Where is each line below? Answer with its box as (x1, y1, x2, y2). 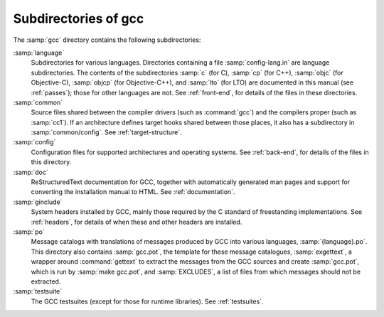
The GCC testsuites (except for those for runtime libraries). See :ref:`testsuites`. (31, 297, 264, 306)
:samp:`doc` (13, 168, 49, 176)
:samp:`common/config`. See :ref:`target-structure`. (31, 128, 182, 136)
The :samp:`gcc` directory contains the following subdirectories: (13, 36, 201, 44)
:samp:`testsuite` (13, 287, 63, 296)
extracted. (31, 277, 61, 286)
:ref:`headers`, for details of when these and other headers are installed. (31, 217, 242, 226)
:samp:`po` (13, 227, 46, 236)
